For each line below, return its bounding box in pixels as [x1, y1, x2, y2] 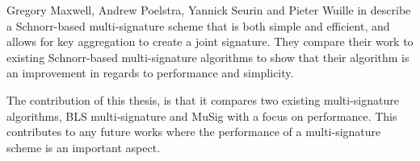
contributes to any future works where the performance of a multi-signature [6, 123, 381, 140]
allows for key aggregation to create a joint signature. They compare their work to [6, 33, 414, 50]
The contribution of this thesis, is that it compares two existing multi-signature [6, 91, 399, 108]
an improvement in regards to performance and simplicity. [6, 64, 294, 81]
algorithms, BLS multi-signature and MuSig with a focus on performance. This [6, 107, 397, 124]
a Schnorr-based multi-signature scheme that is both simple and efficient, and [6, 17, 390, 34]
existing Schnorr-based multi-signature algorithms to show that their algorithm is [6, 48, 409, 65]
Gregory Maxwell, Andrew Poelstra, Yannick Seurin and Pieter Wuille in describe [6, 2, 411, 18]
